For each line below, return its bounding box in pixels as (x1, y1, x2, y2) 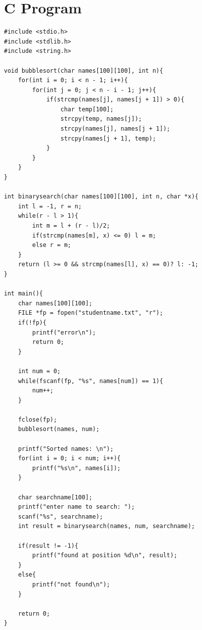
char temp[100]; (60, 105, 114, 113)
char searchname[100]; (18, 493, 92, 501)
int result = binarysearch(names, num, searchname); (18, 523, 195, 530)
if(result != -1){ (18, 542, 79, 549)
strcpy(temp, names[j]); (60, 115, 142, 123)
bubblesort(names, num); (18, 426, 100, 433)
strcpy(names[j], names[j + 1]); (60, 125, 170, 133)
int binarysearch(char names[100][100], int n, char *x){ (4, 193, 199, 200)
